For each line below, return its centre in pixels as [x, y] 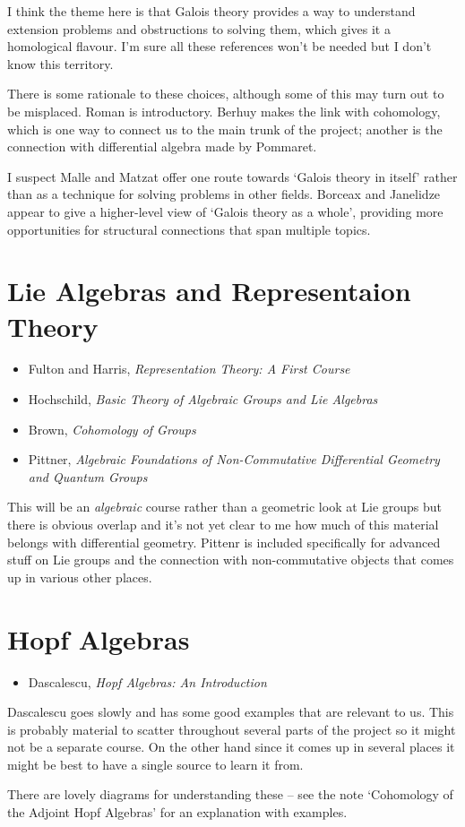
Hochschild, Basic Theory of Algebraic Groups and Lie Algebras [203, 399]
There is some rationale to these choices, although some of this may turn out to [226, 94]
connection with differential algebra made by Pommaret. [162, 146]
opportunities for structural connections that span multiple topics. [189, 229]
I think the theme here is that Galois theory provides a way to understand [211, 11]
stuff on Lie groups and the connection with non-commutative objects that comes [231, 560]
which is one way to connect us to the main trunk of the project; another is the [225, 129]
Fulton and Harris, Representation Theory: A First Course [189, 369]
